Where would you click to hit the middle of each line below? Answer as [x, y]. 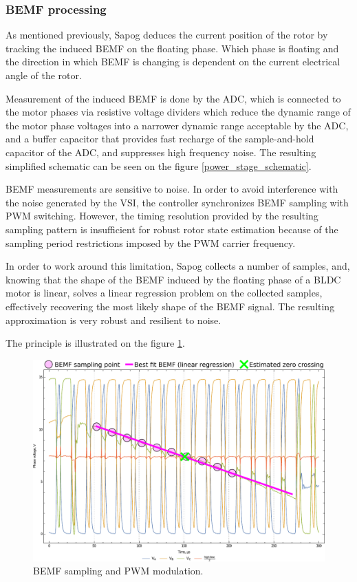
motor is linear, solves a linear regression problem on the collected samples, [164, 293]
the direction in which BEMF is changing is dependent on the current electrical [173, 62]
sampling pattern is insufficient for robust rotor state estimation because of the [172, 229]
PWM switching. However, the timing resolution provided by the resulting [162, 216]
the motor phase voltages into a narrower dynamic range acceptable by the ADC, [177, 125]
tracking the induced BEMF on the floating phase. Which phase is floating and [172, 48]
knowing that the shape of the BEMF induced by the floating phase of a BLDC [173, 279]
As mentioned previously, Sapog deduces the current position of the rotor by [167, 35]
